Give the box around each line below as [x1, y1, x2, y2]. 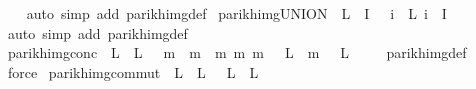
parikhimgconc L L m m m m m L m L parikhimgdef [7, 42, 467, 63]
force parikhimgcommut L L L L [7, 61, 259, 82]
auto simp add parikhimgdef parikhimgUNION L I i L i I [26, 3, 447, 23]
